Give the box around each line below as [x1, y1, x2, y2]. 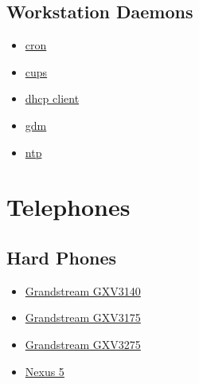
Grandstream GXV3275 [25, 335, 141, 352]
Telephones [6, 190, 131, 223]
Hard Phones [6, 245, 117, 269]
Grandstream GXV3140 [25, 282, 141, 299]
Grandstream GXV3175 [25, 309, 141, 326]
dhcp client [25, 90, 80, 107]
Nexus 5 [25, 362, 64, 379]
